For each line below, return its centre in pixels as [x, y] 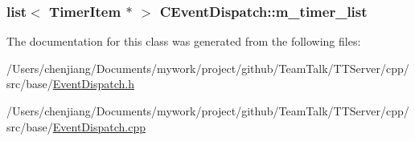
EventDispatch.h [93, 84]
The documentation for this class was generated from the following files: [184, 41]
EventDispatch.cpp [99, 126]
